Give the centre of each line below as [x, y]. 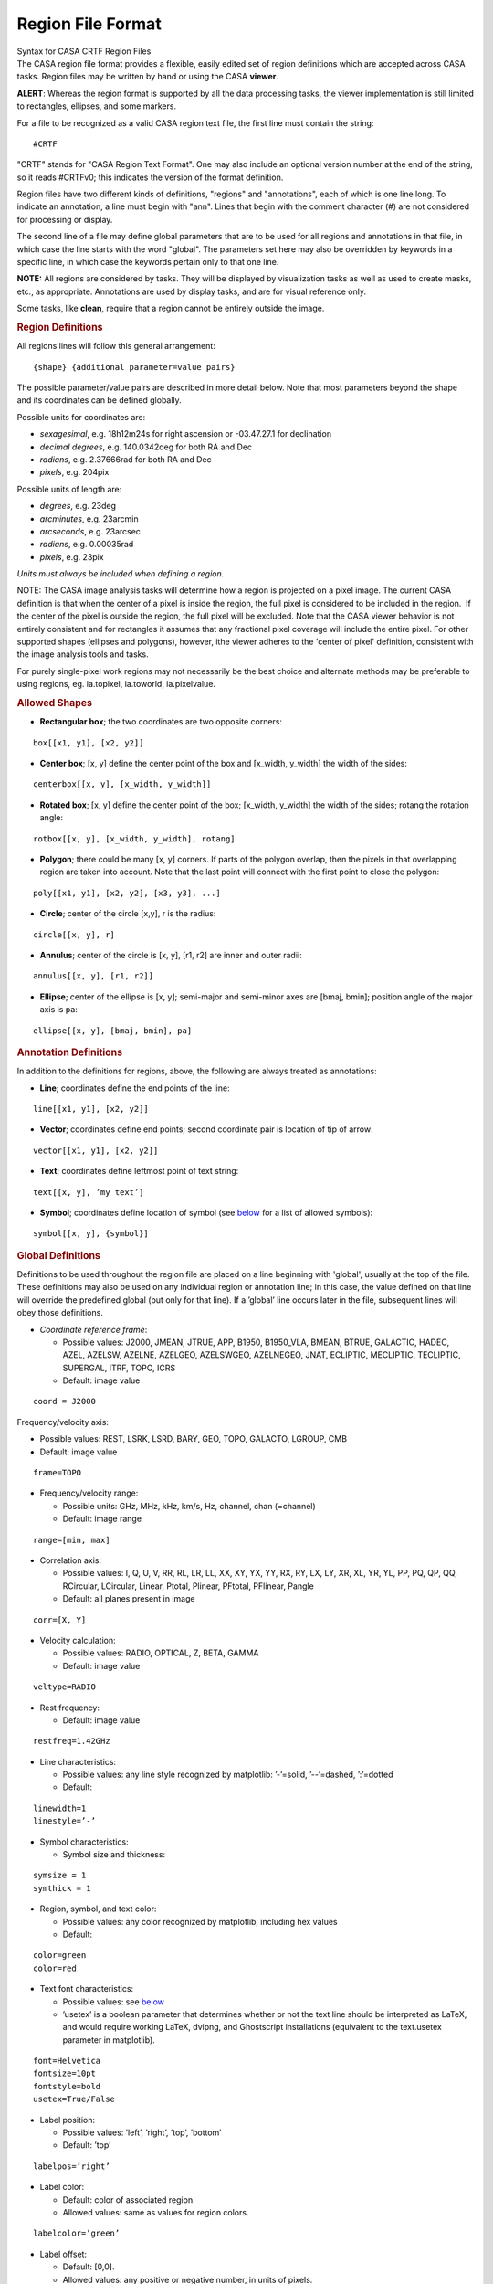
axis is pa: [58, 1010]
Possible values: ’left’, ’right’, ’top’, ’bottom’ [142, 2132]
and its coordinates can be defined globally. [99, 400]
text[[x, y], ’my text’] [89, 1192]
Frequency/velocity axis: [63, 1422]
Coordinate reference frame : [94, 1329]
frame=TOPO [58, 1473]
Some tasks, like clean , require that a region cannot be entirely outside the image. [171, 308]
